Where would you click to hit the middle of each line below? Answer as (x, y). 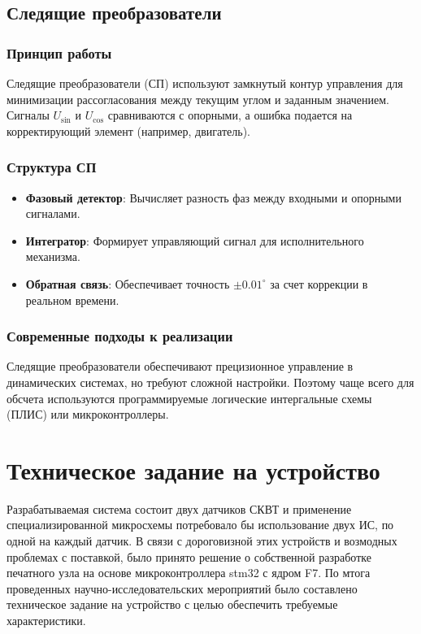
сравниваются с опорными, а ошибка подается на (230, 115)
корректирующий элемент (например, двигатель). (128, 130)
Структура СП (52, 167)
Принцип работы (59, 52)
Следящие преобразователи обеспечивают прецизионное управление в (180, 366)
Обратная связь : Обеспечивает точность (128, 283)
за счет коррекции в (319, 283)
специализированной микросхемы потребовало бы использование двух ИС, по (200, 525)
